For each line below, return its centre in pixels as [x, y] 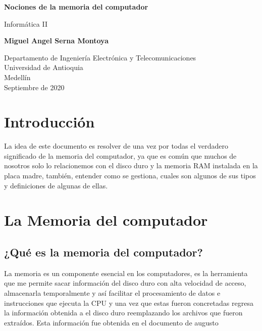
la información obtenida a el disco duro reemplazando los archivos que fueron [123, 313]
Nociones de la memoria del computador [76, 7]
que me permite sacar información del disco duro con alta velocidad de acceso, [125, 283]
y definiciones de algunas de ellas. [56, 185]
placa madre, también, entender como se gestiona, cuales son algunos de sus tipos [130, 176]
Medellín [17, 77]
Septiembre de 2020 [34, 87]
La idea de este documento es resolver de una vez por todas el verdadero [116, 146]
